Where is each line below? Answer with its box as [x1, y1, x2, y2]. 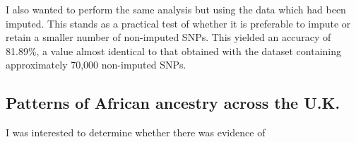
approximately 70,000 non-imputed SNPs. [6, 57, 186, 72]
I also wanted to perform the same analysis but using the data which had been [6, 2, 346, 16]
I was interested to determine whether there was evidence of [6, 125, 266, 140]
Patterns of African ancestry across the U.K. [6, 92, 340, 114]
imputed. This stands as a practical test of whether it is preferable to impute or [6, 16, 351, 30]
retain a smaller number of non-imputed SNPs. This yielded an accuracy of [6, 30, 331, 45]
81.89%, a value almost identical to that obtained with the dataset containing [6, 43, 341, 58]
